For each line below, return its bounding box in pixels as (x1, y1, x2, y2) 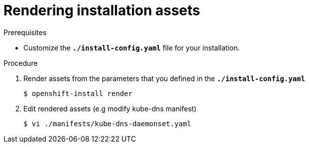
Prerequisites (3, 28, 47, 37)
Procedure (3, 58, 38, 67)
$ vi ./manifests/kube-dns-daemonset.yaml (23, 119, 192, 128)
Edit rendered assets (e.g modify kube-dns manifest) (23, 104, 197, 113)
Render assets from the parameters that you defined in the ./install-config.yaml (23, 74, 306, 83)
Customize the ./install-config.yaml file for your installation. (23, 43, 240, 52)
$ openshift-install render (23, 89, 133, 98)
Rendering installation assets (3, 2, 201, 19)
